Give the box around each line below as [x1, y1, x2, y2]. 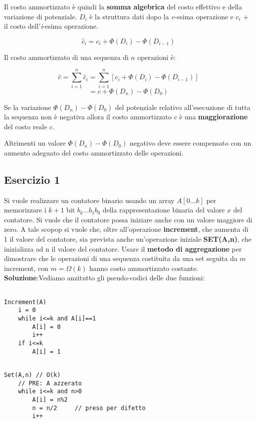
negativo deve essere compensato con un [129, 138, 252, 148]
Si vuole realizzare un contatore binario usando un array [4, 195, 174, 205]
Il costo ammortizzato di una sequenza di [4, 52, 129, 62]
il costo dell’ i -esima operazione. [4, 21, 98, 31]
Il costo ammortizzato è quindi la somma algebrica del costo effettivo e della [4, 1, 242, 11]
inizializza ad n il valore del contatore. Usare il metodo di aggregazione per [4, 243, 242, 254]
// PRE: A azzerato [18, 379, 82, 387]
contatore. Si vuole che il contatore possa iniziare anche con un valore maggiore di [4, 214, 253, 224]
